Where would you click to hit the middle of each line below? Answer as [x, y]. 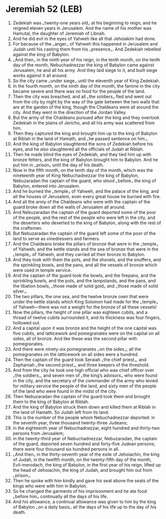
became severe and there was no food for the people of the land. [79, 91]
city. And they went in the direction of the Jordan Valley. [70, 112]
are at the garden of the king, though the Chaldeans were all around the [85, 107]
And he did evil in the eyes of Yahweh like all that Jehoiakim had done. [84, 39]
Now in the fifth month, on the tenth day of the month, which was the [83, 170]
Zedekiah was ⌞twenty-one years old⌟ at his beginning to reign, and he [85, 23]
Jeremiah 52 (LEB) [44, 9]
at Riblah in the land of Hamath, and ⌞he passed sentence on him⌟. [81, 138]
